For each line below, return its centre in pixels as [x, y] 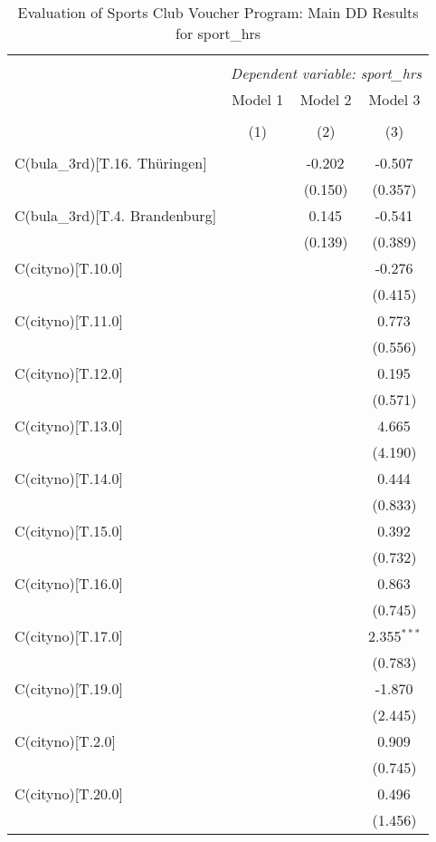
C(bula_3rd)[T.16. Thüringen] [111, 163]
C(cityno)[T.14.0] [69, 478]
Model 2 [326, 99]
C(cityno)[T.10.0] [69, 268]
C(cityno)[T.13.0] [69, 426]
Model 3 [394, 99]
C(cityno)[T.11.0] [69, 320]
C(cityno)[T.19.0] [69, 688]
